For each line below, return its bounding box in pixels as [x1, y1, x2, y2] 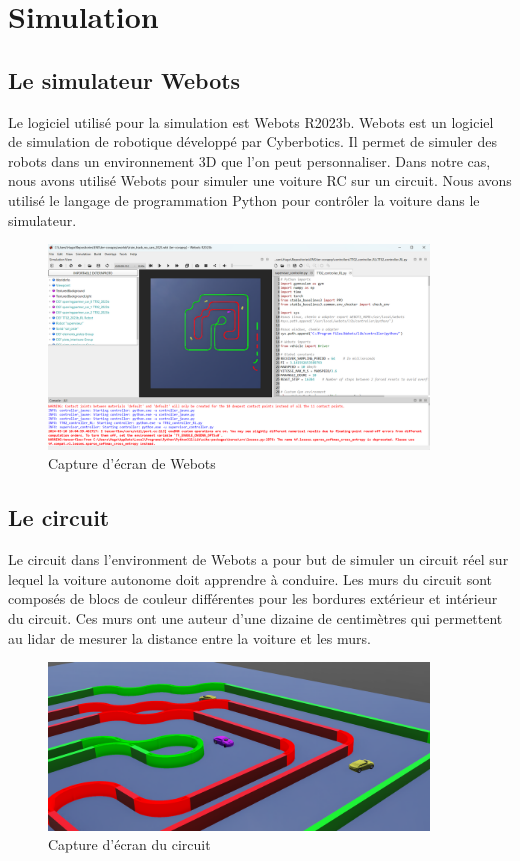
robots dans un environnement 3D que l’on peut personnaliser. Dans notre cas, [8, 150, 491, 171]
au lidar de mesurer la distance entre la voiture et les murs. [8, 627, 371, 648]
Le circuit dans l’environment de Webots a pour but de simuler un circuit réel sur [8, 549, 509, 570]
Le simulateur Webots [8, 64, 241, 95]
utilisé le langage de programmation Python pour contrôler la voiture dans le [8, 189, 480, 210]
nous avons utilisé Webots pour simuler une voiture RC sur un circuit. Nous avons [8, 170, 512, 191]
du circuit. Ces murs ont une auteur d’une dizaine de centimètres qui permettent [8, 608, 503, 628]
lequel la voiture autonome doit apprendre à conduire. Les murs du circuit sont [8, 568, 493, 589]
